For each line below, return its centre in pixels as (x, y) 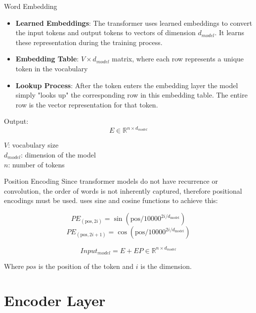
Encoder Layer (55, 300)
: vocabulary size (33, 145)
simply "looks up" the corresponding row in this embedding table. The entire (131, 95)
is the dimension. (166, 266)
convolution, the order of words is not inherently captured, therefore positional (123, 190)
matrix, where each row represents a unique (178, 59)
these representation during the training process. (89, 42)
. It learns (230, 32)
